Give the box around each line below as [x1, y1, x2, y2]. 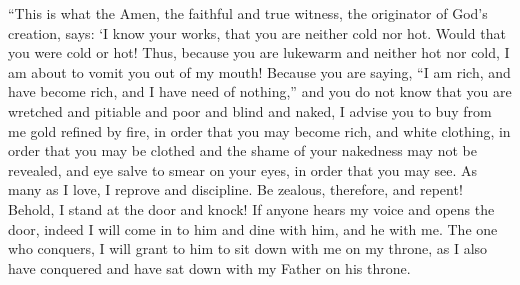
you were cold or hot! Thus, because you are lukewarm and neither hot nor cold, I [8, 42, 510, 63]
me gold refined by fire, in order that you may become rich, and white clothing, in [8, 120, 511, 141]
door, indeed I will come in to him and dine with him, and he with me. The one [8, 218, 498, 239]
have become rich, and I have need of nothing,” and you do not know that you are [8, 81, 512, 102]
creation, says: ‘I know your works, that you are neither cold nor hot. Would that [8, 22, 506, 43]
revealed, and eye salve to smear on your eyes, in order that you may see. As [8, 159, 478, 180]
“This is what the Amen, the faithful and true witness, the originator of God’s [8, 3, 488, 23]
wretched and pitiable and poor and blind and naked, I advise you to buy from [8, 100, 492, 121]
